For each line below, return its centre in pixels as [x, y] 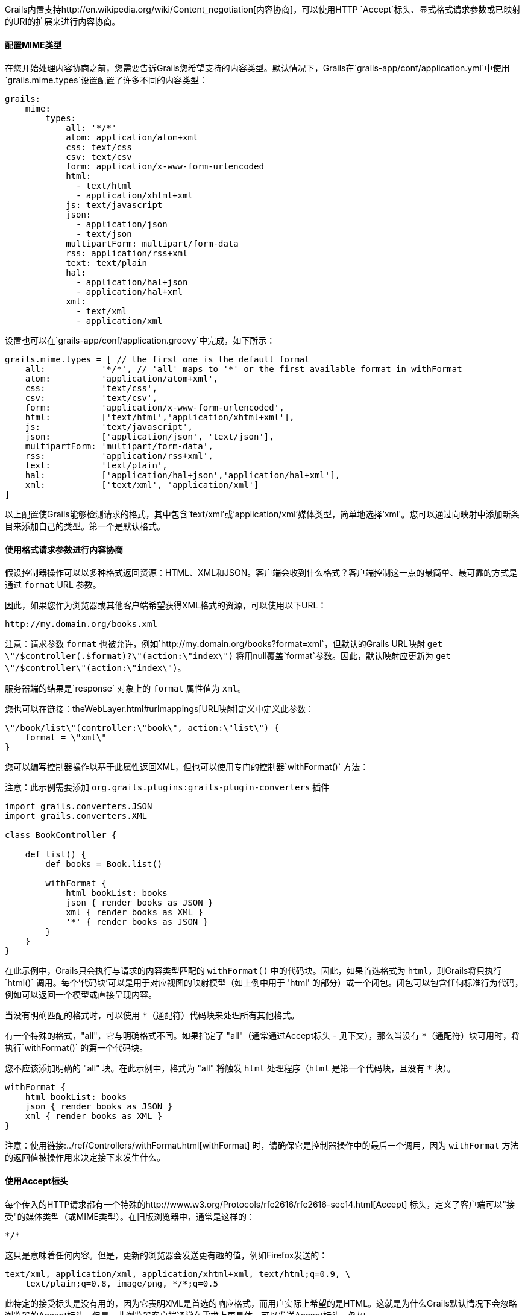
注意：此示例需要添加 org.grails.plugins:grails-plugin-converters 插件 [167, 787]
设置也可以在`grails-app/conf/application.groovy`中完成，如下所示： [140, 341]
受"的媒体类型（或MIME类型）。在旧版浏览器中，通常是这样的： [130, 1216]
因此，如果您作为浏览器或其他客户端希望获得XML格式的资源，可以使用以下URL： [166, 605]
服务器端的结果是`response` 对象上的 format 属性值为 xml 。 [126, 689]
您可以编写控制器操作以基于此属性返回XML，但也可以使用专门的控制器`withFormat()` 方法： [187, 767]
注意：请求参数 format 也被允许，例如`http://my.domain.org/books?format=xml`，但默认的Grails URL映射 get [224, 644]
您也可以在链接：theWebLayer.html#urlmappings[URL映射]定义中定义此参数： [159, 709]
